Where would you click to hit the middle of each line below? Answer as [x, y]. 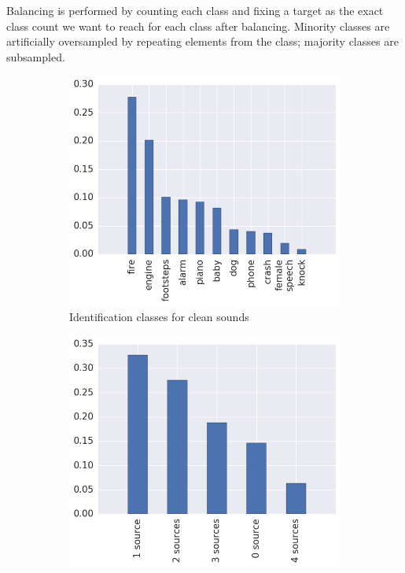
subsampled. [36, 56]
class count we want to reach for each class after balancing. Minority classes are [198, 26]
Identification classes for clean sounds [159, 316]
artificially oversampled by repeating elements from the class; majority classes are [202, 41]
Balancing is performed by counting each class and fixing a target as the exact [195, 10]
